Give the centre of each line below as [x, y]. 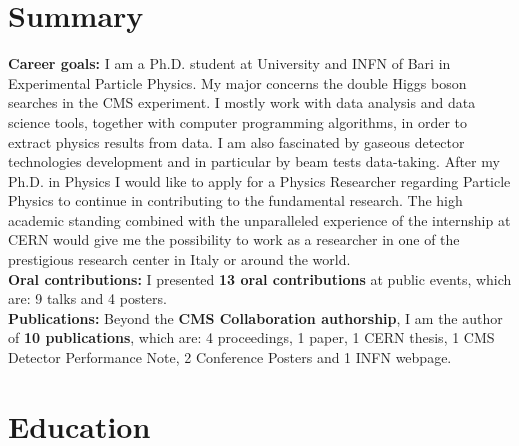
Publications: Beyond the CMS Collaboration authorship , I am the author [255, 317]
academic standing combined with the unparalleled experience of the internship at [259, 219]
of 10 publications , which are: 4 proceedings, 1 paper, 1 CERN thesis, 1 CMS [251, 337]
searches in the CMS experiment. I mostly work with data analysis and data [242, 102]
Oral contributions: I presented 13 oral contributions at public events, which [260, 278]
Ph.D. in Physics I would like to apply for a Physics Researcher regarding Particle [259, 180]
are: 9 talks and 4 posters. [87, 298]
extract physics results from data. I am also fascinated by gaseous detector [236, 141]
